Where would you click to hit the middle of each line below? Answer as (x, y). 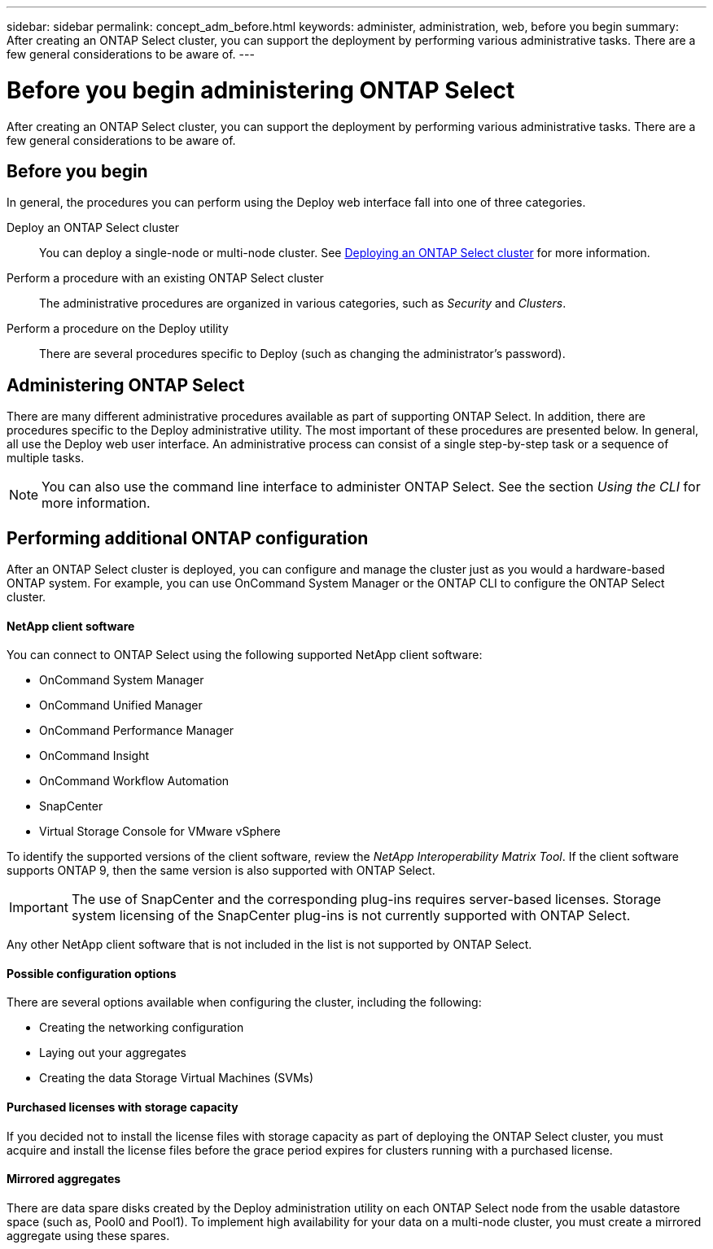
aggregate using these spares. (88, 1235)
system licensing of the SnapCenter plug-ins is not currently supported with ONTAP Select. (351, 916)
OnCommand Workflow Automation (134, 781)
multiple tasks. (46, 458)
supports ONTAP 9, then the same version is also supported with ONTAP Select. (221, 871)
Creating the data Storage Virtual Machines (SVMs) (177, 1078)
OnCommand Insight (94, 756)
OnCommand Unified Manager (121, 705)
